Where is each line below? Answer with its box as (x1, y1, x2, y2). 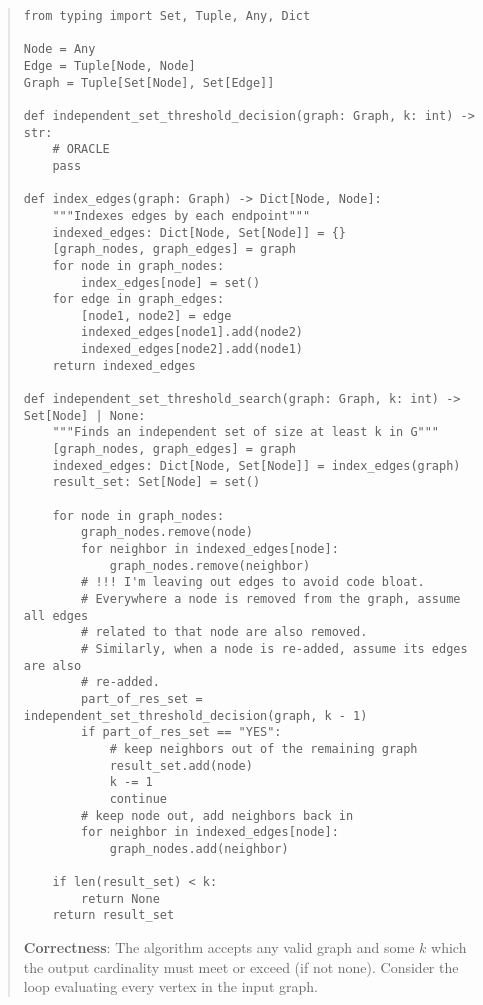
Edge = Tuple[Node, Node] (23, 58, 196, 73)
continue (109, 791, 167, 806)
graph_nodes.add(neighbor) (109, 841, 289, 856)
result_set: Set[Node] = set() (52, 475, 261, 490)
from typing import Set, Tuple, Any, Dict (23, 9, 311, 23)
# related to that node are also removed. (81, 625, 368, 640)
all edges (23, 608, 89, 623)
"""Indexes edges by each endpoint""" (52, 208, 311, 223)
